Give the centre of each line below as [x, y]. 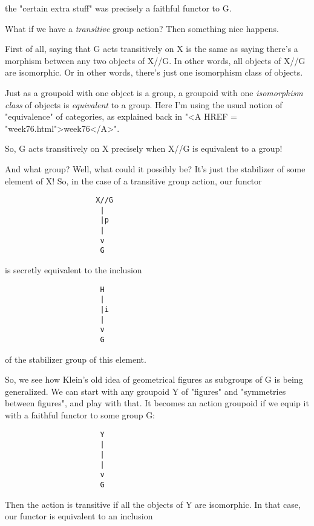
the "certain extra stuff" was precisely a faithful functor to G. [118, 8]
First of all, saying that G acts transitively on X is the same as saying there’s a [152, 49]
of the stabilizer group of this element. [76, 359]
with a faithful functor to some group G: [80, 414]
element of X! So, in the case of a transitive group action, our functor [133, 180]
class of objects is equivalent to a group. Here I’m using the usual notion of [144, 104]
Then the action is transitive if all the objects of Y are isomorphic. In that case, [153, 504]
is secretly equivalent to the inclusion [74, 270]
